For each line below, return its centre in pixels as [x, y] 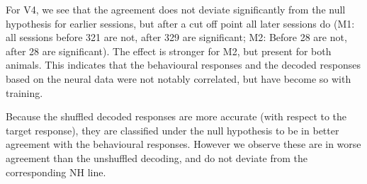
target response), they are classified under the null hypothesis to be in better [173, 130]
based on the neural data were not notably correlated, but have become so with [179, 78]
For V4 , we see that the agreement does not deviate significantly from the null [176, 9]
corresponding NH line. [56, 172]
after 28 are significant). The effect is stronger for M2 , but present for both [169, 51]
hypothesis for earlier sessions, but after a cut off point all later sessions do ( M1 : [180, 23]
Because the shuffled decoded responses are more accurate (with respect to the [176, 116]
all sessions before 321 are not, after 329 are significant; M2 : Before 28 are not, [176, 37]
